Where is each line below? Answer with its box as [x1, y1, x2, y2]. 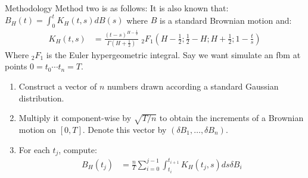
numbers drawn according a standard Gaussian [107, 80, 279, 93]
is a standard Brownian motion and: [160, 14, 292, 26]
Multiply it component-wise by [18, 112, 132, 124]
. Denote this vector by [82, 123, 167, 135]
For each [18, 143, 50, 155]
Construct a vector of [18, 80, 97, 93]
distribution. [18, 91, 64, 104]
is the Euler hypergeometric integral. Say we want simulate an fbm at [46, 48, 301, 61]
